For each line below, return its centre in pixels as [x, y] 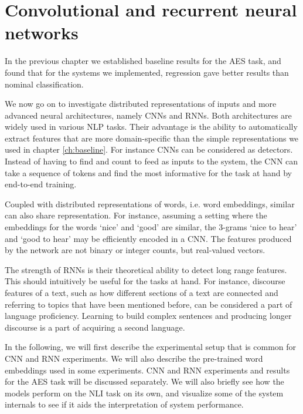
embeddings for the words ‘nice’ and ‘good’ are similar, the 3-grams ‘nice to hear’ [151, 227]
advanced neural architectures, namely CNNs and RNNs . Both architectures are [148, 115]
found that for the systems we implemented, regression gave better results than [147, 72]
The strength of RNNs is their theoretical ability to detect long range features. [146, 269]
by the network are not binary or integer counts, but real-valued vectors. [135, 250]
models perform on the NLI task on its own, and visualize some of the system [144, 393]
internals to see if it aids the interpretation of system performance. [124, 404]
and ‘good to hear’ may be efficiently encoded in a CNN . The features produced [148, 238]
